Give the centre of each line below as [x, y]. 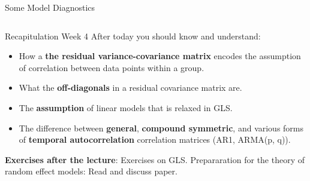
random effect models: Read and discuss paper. [91, 171]
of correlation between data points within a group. [112, 67]
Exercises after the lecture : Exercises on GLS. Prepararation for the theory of [155, 159]
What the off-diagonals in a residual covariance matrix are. [130, 88]
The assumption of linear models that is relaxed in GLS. [126, 107]
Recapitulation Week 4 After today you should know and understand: [133, 36]
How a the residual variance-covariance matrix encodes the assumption [160, 56]
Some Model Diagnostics [50, 7]
